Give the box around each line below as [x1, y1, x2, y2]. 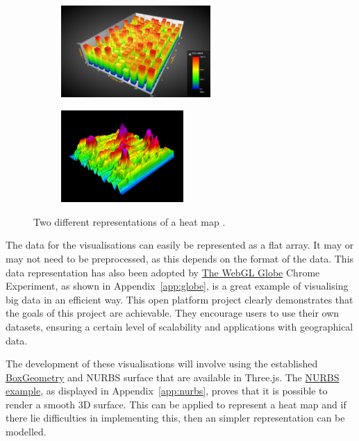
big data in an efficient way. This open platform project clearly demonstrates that [6, 292, 353, 306]
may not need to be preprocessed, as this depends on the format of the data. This [6, 251, 354, 265]
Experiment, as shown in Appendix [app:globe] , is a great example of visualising [6, 278, 349, 293]
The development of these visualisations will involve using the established [6, 356, 318, 371]
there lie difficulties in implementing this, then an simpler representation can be [6, 410, 345, 425]
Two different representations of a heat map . [33, 214, 226, 228]
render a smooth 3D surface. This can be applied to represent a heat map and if [6, 397, 347, 411]
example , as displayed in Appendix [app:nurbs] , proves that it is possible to [6, 383, 328, 398]
